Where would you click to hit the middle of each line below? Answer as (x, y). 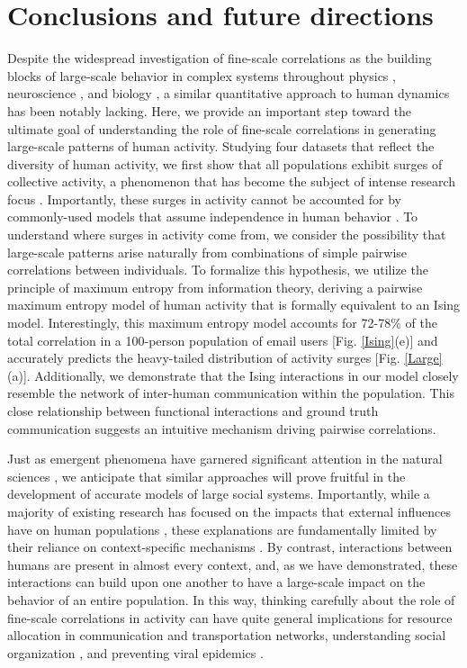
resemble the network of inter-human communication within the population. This (231, 393)
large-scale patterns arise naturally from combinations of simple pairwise (207, 252)
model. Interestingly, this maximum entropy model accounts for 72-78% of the (222, 323)
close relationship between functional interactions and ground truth (193, 411)
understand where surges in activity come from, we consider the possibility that (227, 235)
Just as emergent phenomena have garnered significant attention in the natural (225, 459)
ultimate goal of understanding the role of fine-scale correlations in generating (222, 128)
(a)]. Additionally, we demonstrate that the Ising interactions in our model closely (233, 375)
